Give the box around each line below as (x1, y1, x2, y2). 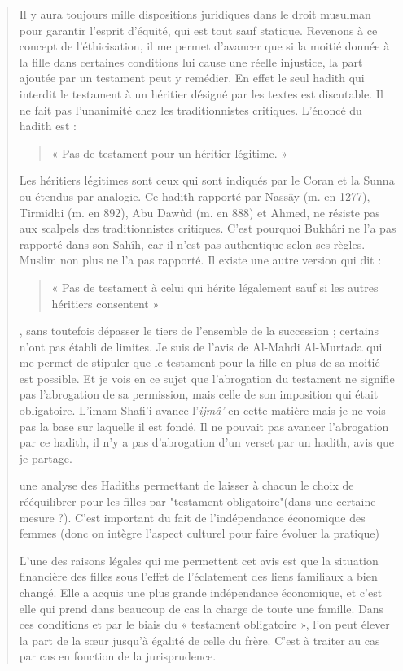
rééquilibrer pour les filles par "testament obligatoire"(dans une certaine (19, 493, 376, 510)
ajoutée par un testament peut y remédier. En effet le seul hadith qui (19, 69, 365, 86)
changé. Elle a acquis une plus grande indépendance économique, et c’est (19, 584, 383, 600)
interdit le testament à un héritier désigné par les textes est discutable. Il (19, 85, 383, 102)
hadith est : (19, 117, 77, 134)
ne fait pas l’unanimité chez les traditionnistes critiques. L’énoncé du (19, 101, 362, 118)
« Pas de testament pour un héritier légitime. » (51, 144, 288, 161)
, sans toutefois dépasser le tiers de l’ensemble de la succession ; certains (19, 322, 379, 339)
